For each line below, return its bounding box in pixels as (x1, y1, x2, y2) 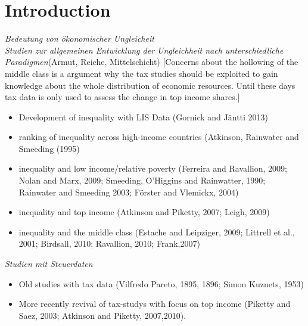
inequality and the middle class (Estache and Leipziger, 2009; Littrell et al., (18, 225, 295, 238)
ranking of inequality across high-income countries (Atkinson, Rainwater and (18, 131, 299, 143)
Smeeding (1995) (18, 142, 80, 154)
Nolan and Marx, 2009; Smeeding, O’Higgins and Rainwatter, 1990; (18, 174, 266, 187)
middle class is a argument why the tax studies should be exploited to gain (5, 67, 278, 79)
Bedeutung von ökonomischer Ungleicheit (5, 32, 154, 45)
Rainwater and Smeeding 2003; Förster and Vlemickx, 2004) (18, 185, 239, 198)
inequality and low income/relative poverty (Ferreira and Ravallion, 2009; (18, 162, 287, 175)
